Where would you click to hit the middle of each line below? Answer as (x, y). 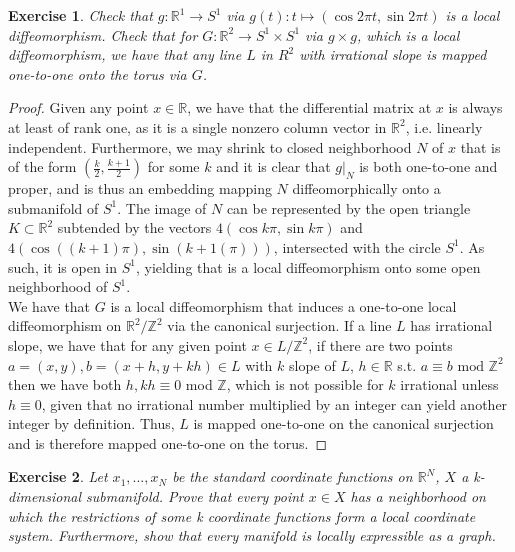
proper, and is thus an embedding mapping (140, 188)
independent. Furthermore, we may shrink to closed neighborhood (210, 146)
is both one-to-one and (428, 166)
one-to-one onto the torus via (97, 73)
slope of (312, 364)
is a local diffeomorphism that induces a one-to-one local (283, 305)
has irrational (451, 325)
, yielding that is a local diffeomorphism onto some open (308, 266)
